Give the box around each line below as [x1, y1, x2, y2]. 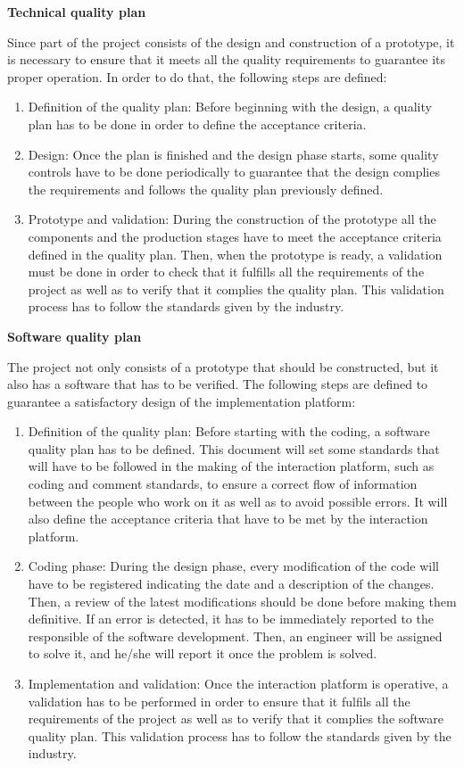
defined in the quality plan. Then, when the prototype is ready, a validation [28, 244, 443, 263]
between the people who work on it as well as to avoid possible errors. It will [28, 491, 448, 510]
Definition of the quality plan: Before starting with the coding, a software [28, 422, 430, 441]
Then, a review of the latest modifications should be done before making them [28, 591, 457, 610]
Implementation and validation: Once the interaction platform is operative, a [28, 674, 449, 692]
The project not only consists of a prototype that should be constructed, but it [7, 357, 439, 376]
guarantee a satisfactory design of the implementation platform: [7, 392, 356, 410]
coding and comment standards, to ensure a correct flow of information [28, 475, 418, 493]
